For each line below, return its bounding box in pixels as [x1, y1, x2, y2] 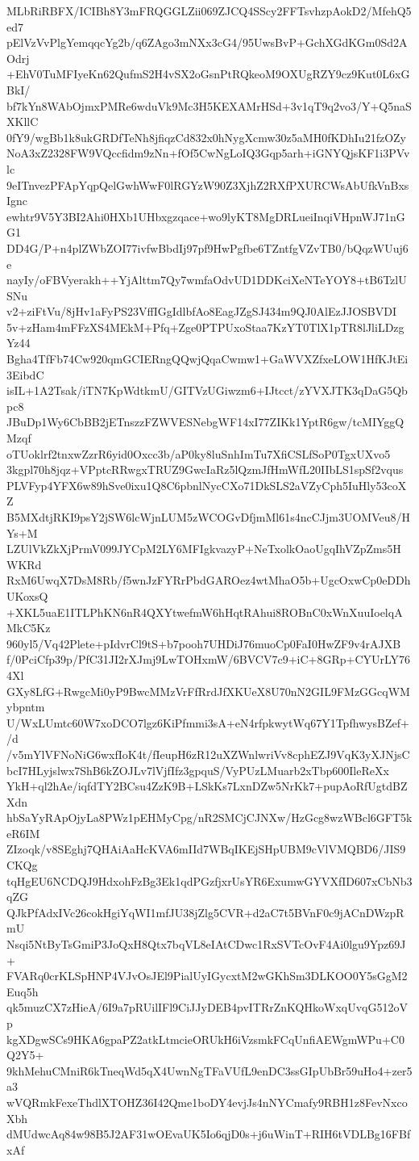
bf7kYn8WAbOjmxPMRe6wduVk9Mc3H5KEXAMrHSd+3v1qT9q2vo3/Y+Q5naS [6, 97, 412, 114]
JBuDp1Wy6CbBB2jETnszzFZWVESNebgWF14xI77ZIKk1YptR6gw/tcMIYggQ [6, 413, 404, 430]
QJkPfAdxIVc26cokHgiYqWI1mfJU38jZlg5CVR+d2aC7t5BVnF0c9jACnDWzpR [6, 903, 404, 920]
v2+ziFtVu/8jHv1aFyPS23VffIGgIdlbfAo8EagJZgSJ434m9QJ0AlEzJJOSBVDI [6, 303, 396, 320]
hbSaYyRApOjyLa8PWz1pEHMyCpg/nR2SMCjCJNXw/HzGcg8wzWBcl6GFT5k [6, 809, 413, 826]
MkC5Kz [6, 619, 51, 636]
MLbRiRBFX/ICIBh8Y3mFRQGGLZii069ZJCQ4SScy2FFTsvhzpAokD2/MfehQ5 [6, 2, 412, 19]
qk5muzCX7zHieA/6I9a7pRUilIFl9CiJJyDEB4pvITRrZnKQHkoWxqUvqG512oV [6, 999, 408, 1016]
